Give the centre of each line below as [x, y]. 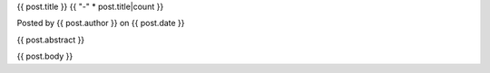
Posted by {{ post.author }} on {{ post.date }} [101, 23]
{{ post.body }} [45, 56]
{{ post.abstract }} [51, 40]
